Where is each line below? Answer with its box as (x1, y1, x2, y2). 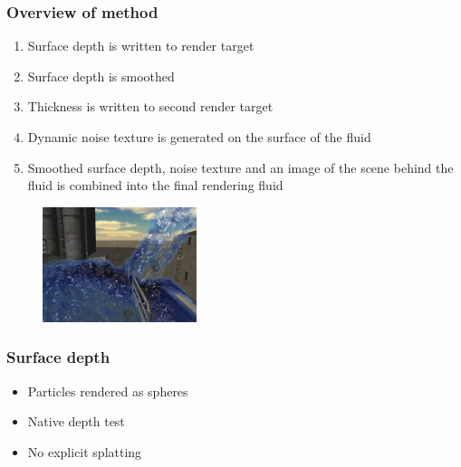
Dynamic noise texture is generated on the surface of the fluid (27, 128, 371, 146)
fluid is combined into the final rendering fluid (27, 176, 283, 195)
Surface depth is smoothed (27, 66, 175, 85)
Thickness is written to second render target (27, 97, 274, 116)
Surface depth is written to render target (27, 36, 255, 55)
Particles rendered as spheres (27, 381, 188, 400)
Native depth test (27, 412, 125, 431)
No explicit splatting (27, 442, 142, 461)
